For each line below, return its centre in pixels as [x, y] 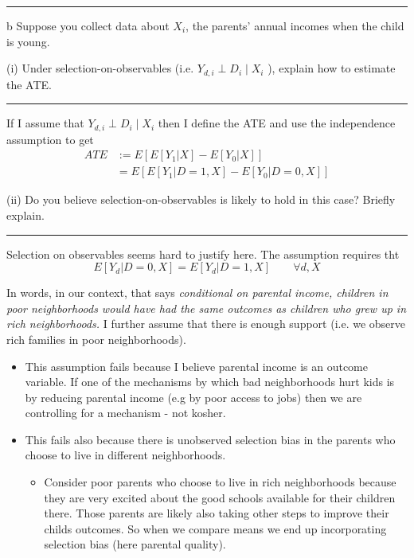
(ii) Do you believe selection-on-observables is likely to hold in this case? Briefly [201, 199]
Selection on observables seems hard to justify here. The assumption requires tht [203, 254]
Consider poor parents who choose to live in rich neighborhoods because [220, 482]
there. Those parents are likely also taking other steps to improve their [217, 513]
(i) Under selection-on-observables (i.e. [100, 68]
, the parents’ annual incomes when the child [295, 25]
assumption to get [50, 139]
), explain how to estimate [332, 68]
